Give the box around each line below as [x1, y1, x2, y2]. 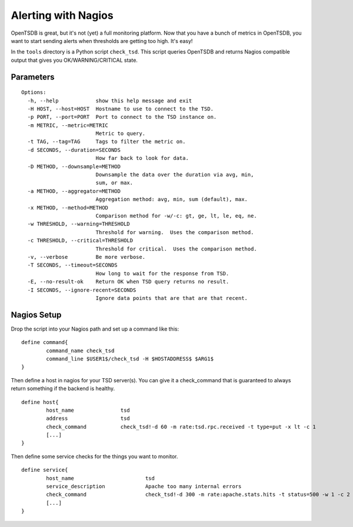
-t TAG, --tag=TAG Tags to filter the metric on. [27, 138, 186, 145]
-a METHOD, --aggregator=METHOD [27, 188, 121, 194]
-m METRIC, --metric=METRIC [27, 122, 109, 129]
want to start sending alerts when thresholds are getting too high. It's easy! [11, 37, 193, 44]
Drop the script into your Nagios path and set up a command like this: [11, 325, 179, 332]
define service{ [21, 466, 68, 473]
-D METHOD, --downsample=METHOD [27, 163, 121, 170]
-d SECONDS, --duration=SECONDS [27, 146, 121, 153]
